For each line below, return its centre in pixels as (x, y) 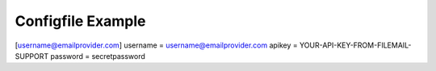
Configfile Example (80, 21)
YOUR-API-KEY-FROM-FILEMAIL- (355, 45)
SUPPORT (32, 56)
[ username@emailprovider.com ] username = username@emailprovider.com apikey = (156, 45)
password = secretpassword (97, 56)
